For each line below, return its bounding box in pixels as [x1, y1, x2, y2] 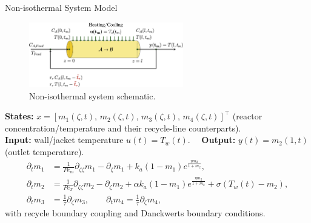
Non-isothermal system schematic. [29, 89, 156, 102]
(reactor [232, 110, 263, 122]
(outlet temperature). [5, 145, 84, 158]
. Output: [187, 133, 236, 146]
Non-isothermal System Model [5, 1, 118, 13]
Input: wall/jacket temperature [5, 133, 124, 146]
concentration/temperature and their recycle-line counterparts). [5, 121, 241, 134]
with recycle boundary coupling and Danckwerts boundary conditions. [5, 207, 266, 219]
